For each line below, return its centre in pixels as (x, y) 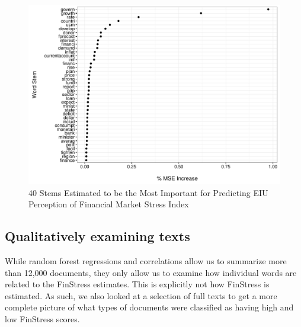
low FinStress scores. (42, 319)
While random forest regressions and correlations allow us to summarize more (146, 261)
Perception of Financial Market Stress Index (109, 204)
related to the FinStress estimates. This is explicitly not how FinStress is (137, 284)
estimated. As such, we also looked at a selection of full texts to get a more (141, 295)
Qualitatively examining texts (97, 236)
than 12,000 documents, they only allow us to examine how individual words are (151, 272)
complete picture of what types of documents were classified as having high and (149, 307)
